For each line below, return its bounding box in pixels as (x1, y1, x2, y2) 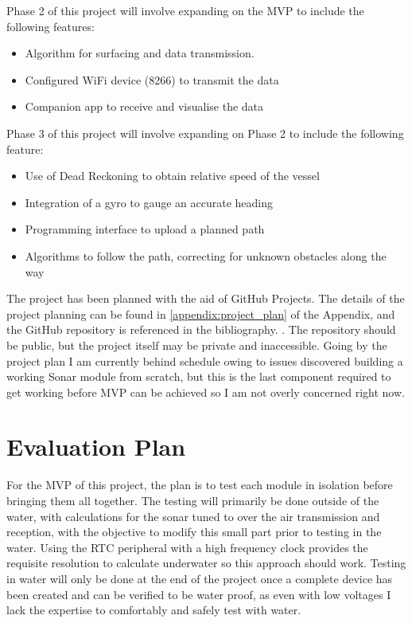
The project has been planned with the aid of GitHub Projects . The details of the (6, 290, 405, 307)
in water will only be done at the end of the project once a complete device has (6, 570, 393, 586)
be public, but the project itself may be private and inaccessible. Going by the (6, 336, 387, 353)
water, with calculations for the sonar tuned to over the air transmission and (6, 507, 380, 524)
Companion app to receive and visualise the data (25, 98, 264, 115)
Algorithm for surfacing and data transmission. (25, 45, 255, 61)
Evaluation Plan (6, 430, 186, 463)
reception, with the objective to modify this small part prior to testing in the (6, 523, 382, 540)
